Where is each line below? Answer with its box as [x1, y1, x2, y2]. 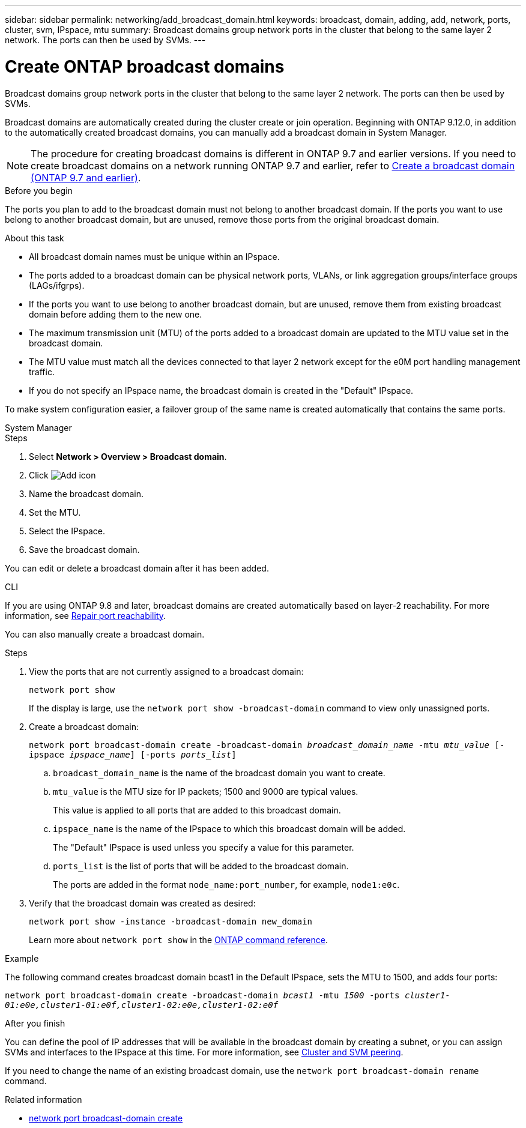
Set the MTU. [29, 507, 81, 517]
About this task [5, 232, 64, 243]
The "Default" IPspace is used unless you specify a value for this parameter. [53, 842, 354, 852]
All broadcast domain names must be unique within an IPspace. [29, 251, 280, 262]
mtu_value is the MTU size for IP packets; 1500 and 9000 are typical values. [53, 786, 358, 797]
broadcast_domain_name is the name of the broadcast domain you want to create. [53, 767, 385, 778]
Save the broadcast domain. [29, 544, 140, 555]
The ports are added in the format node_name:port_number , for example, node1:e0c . [53, 879, 400, 890]
